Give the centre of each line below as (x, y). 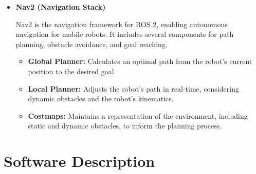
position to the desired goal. (72, 71)
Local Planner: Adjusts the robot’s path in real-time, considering (133, 88)
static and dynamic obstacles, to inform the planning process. (125, 126)
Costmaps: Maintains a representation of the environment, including (138, 115)
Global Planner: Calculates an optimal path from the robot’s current (140, 61)
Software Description (79, 161)
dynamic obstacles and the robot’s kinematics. (101, 99)
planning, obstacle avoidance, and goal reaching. (92, 44)
